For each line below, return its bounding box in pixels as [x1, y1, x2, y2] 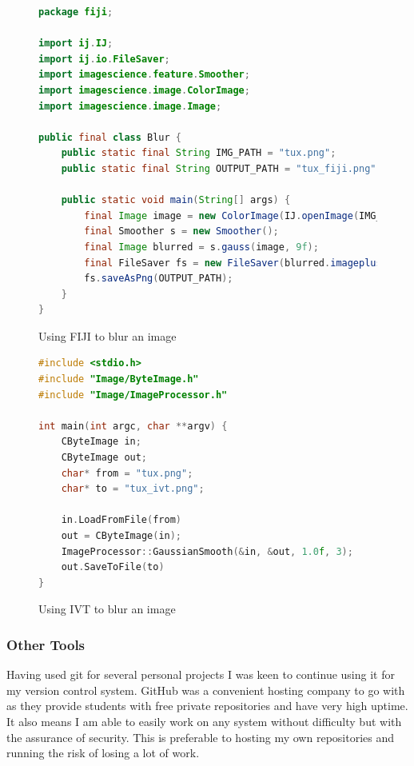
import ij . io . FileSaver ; [38, 53, 170, 65]
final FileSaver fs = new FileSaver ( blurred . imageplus [84, 257, 382, 269]
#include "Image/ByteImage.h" [38, 373, 199, 385]
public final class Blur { [38, 131, 182, 143]
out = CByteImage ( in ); [61, 530, 182, 541]
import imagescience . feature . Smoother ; [38, 69, 250, 81]
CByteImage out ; [61, 452, 148, 464]
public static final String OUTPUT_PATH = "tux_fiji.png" [61, 162, 376, 174]
